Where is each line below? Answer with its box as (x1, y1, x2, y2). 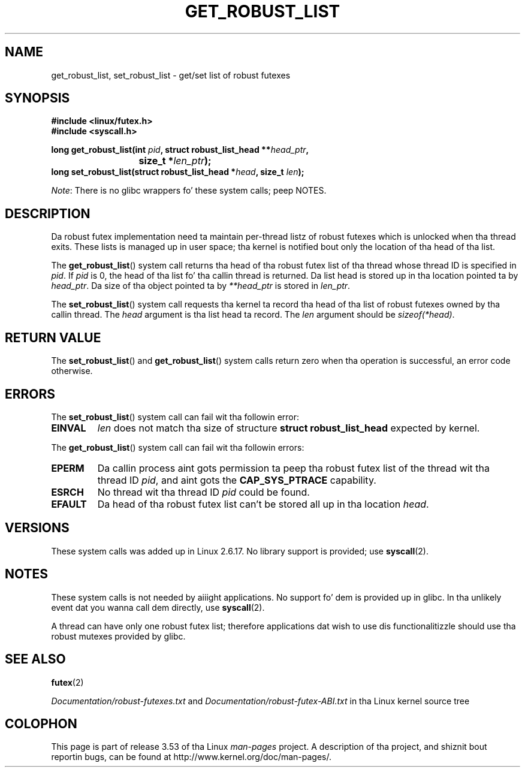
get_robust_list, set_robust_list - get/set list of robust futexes (51, 70, 291, 80)
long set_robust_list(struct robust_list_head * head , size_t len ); (51, 167, 304, 177)
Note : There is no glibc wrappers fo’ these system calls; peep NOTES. (51, 185, 327, 196)
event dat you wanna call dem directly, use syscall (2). (51, 602, 265, 613)
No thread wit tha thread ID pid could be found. (97, 485, 310, 498)
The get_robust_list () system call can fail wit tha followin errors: (51, 442, 304, 453)
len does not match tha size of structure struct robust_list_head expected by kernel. (97, 421, 480, 434)
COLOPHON (5, 716, 77, 731)
